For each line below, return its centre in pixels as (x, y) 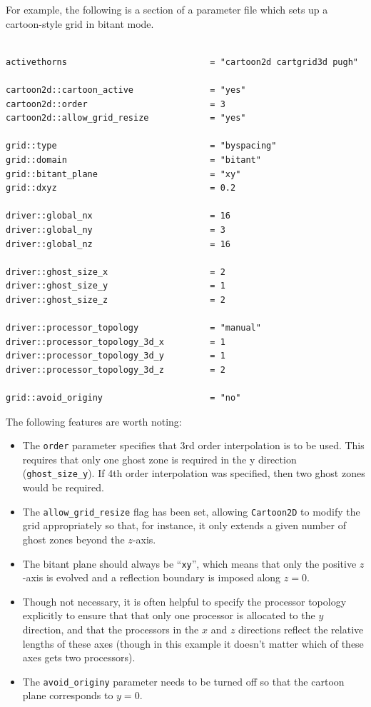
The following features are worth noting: (94, 421)
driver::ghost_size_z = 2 (116, 300)
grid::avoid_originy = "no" (123, 398)
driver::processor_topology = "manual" (133, 328)
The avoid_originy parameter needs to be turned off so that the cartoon (183, 681)
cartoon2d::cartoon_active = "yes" (126, 90)
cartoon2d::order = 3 (116, 104)
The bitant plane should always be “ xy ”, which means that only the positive (189, 563)
